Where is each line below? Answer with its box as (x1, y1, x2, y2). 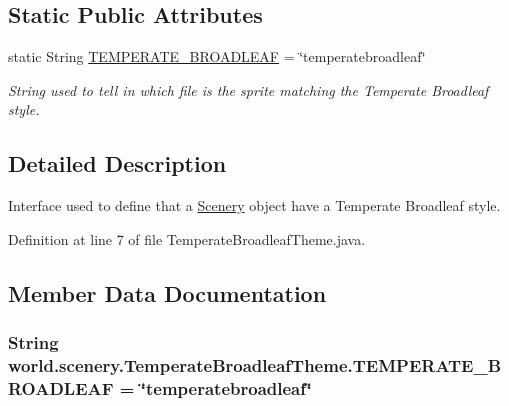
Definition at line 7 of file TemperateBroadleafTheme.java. (8, 228, 366, 249)
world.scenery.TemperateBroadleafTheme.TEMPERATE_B (8, 353, 502, 377)
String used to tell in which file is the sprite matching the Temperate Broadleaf (8, 79, 489, 100)
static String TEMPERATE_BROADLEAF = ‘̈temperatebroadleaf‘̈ (8, 46, 426, 67)
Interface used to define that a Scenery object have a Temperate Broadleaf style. (8, 195, 501, 216)
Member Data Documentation (8, 277, 327, 308)
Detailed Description (8, 148, 227, 179)
